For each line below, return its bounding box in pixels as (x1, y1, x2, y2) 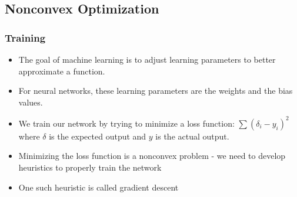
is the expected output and (49, 130, 146, 142)
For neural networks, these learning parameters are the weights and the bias (18, 84, 293, 97)
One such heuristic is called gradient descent (18, 181, 179, 193)
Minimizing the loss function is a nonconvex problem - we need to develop (18, 150, 286, 162)
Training (5, 30, 46, 45)
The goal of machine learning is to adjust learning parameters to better (18, 53, 276, 65)
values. (18, 96, 43, 108)
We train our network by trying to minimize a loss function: (18, 117, 235, 129)
